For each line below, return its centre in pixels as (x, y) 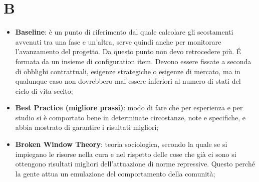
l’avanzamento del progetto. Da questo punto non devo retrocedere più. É (128, 51)
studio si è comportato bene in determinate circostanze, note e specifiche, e (131, 117)
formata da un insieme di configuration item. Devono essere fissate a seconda (133, 61)
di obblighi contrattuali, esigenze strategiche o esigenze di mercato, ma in (128, 71)
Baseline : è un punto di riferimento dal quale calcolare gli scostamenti (124, 32)
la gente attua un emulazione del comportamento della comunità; (115, 173)
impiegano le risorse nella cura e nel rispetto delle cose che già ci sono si (126, 154)
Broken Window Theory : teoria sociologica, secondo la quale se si (121, 144)
